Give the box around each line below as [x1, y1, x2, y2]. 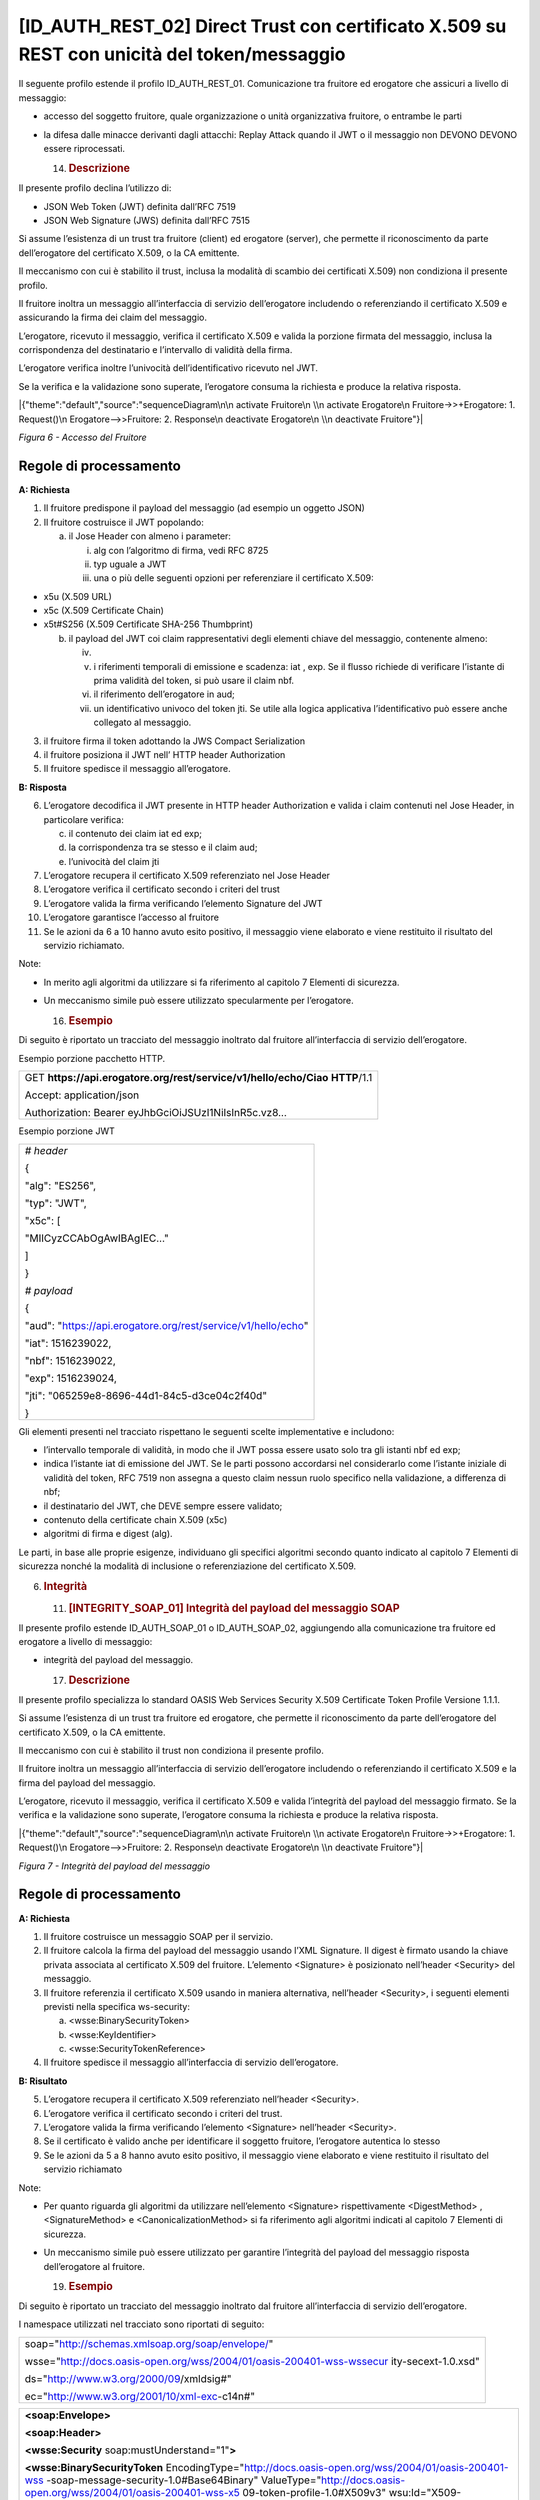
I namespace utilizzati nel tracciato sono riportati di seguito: [18, 2318, 265, 2330]
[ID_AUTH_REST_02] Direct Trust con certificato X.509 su [18, 15, 507, 37]
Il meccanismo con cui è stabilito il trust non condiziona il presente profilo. [18, 1744, 324, 1756]
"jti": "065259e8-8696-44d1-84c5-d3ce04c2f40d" [24, 1388, 268, 1402]
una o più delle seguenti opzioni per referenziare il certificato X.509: [93, 572, 374, 584]
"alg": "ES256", [24, 1178, 97, 1192]
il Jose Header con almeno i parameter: [68, 530, 232, 542]
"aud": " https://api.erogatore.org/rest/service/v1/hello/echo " [24, 1318, 309, 1332]
